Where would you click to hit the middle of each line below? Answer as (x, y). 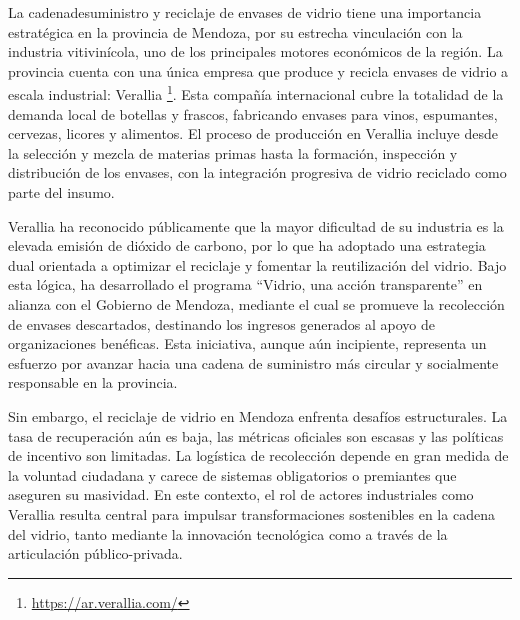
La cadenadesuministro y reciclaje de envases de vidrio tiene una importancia (245, 12)
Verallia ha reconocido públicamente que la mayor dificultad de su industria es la (256, 225)
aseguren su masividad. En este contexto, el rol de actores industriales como (241, 494)
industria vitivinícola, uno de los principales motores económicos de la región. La (255, 51)
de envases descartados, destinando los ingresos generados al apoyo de (221, 323)
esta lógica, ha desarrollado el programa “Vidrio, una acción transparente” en (245, 284)
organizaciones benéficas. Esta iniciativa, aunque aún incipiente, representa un (247, 343)
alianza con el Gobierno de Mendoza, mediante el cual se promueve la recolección (256, 303)
